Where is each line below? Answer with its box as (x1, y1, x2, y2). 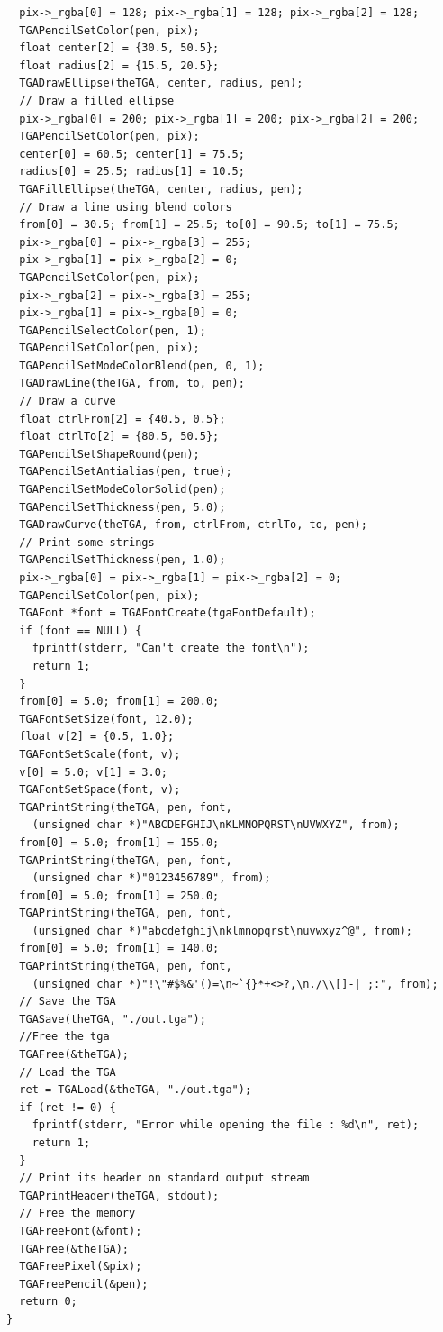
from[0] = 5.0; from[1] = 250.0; (19, 889, 220, 902)
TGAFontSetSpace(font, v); (19, 783, 181, 797)
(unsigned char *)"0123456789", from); (32, 871, 271, 885)
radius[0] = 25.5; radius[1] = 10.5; (19, 165, 245, 178)
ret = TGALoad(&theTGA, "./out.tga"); (19, 1083, 252, 1097)
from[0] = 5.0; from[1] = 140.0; (19, 942, 220, 955)
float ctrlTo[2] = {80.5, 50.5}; (19, 430, 220, 443)
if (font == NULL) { (19, 624, 142, 637)
